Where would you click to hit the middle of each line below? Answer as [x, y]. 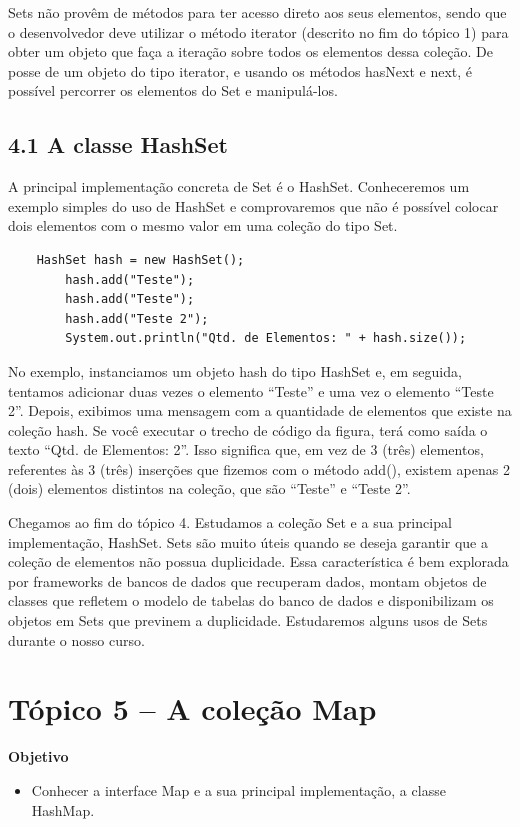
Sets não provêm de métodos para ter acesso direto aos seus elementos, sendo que [257, 12]
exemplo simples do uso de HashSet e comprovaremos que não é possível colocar [253, 205]
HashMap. [63, 809]
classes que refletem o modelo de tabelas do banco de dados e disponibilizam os [251, 600]
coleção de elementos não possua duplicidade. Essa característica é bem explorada [258, 561]
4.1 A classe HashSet [118, 144]
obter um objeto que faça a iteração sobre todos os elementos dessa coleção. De [250, 51]
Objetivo [38, 756]
